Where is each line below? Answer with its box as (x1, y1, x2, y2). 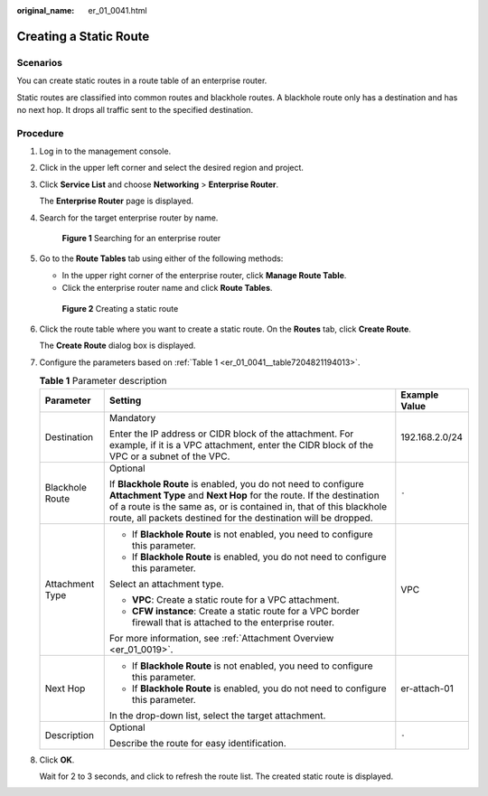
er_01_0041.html (88, 5, 148, 15)
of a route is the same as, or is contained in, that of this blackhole (108, 500, 388, 512)
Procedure (16, 126, 64, 139)
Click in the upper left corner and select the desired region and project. (39, 163, 305, 173)
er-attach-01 (400, 682, 454, 695)
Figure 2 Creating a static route (61, 303, 179, 314)
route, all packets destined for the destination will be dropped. (108, 511, 374, 524)
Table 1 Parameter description (39, 375, 167, 388)
